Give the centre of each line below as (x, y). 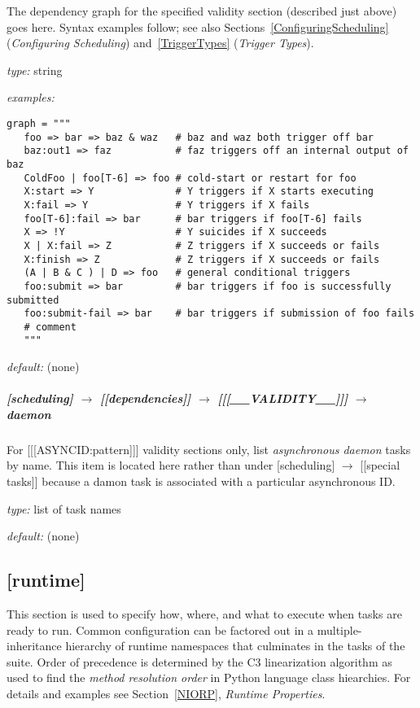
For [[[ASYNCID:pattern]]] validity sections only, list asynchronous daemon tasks (209, 449)
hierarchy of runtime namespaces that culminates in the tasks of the (235, 646)
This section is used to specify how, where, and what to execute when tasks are (204, 614)
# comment (50, 327)
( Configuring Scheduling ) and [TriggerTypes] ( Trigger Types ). (160, 43)
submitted (33, 300)
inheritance (34, 646)
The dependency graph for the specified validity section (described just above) (202, 11)
